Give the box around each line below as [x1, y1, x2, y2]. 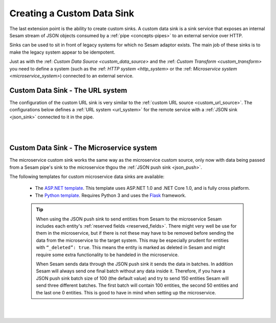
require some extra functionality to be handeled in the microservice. [36, 252, 179, 258]
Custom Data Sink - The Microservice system [9, 143, 157, 153]
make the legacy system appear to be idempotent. [9, 49, 116, 55]
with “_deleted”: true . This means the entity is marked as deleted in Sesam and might [36, 244, 225, 251]
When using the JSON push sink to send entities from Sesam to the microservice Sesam [36, 216, 222, 222]
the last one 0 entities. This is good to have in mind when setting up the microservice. [36, 289, 216, 295]
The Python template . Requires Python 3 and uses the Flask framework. [35, 192, 187, 198]
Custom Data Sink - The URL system [9, 86, 127, 94]
